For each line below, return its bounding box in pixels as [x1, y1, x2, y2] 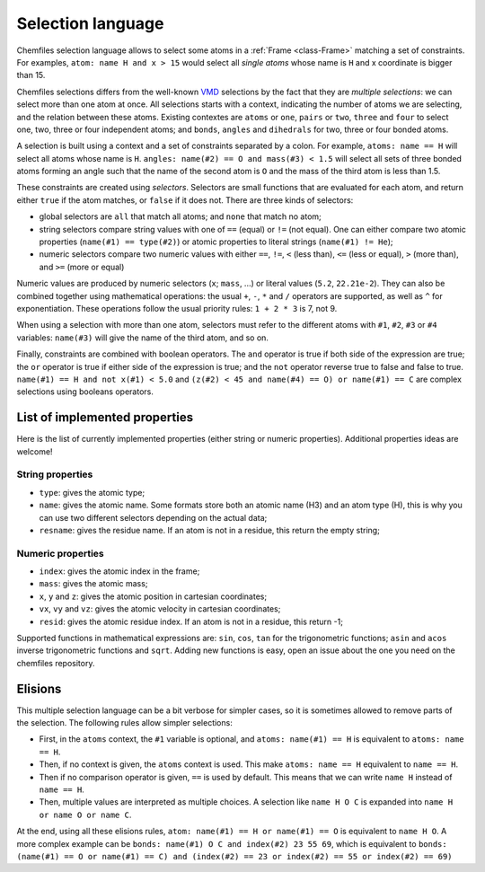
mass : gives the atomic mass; [39, 578, 148, 589]
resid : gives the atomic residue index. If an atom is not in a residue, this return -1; [39, 616, 343, 627]
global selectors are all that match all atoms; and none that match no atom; [39, 211, 322, 222]
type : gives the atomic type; [39, 487, 145, 498]
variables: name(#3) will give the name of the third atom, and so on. [16, 332, 269, 343]
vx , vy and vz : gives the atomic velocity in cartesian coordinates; [39, 603, 281, 614]
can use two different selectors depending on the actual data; [39, 512, 268, 523]
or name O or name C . [39, 809, 132, 820]
